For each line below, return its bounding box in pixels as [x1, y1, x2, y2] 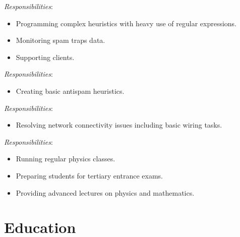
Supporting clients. [16, 51, 75, 62]
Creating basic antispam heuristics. [16, 85, 125, 96]
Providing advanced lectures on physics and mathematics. [16, 187, 195, 198]
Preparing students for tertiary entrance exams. [16, 170, 163, 181]
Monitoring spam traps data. [16, 35, 105, 45]
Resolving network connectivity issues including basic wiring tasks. [16, 120, 222, 130]
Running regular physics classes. [16, 153, 115, 164]
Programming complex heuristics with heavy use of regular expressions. [16, 18, 237, 28]
